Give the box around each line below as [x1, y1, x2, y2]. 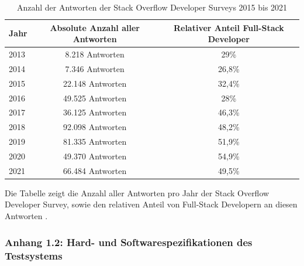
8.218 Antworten [65, 48, 125, 60]
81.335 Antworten [63, 135, 127, 148]
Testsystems [5, 248, 63, 262]
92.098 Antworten [63, 121, 127, 133]
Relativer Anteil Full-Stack [173, 21, 284, 33]
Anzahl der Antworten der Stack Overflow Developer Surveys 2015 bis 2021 [16, 1, 288, 13]
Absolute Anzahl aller [50, 21, 140, 33]
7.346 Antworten [65, 62, 125, 74]
